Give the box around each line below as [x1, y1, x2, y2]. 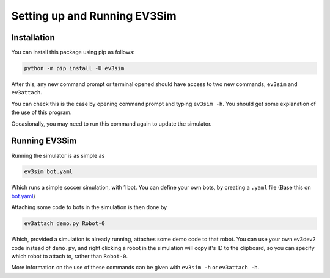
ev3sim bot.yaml [24, 168, 73, 175]
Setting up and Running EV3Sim [11, 9, 177, 23]
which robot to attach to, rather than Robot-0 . [11, 253, 128, 260]
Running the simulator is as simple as [11, 152, 105, 159]
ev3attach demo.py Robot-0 [24, 220, 105, 227]
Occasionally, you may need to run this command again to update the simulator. [11, 119, 212, 127]
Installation [11, 32, 55, 43]
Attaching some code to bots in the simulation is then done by [11, 204, 167, 211]
